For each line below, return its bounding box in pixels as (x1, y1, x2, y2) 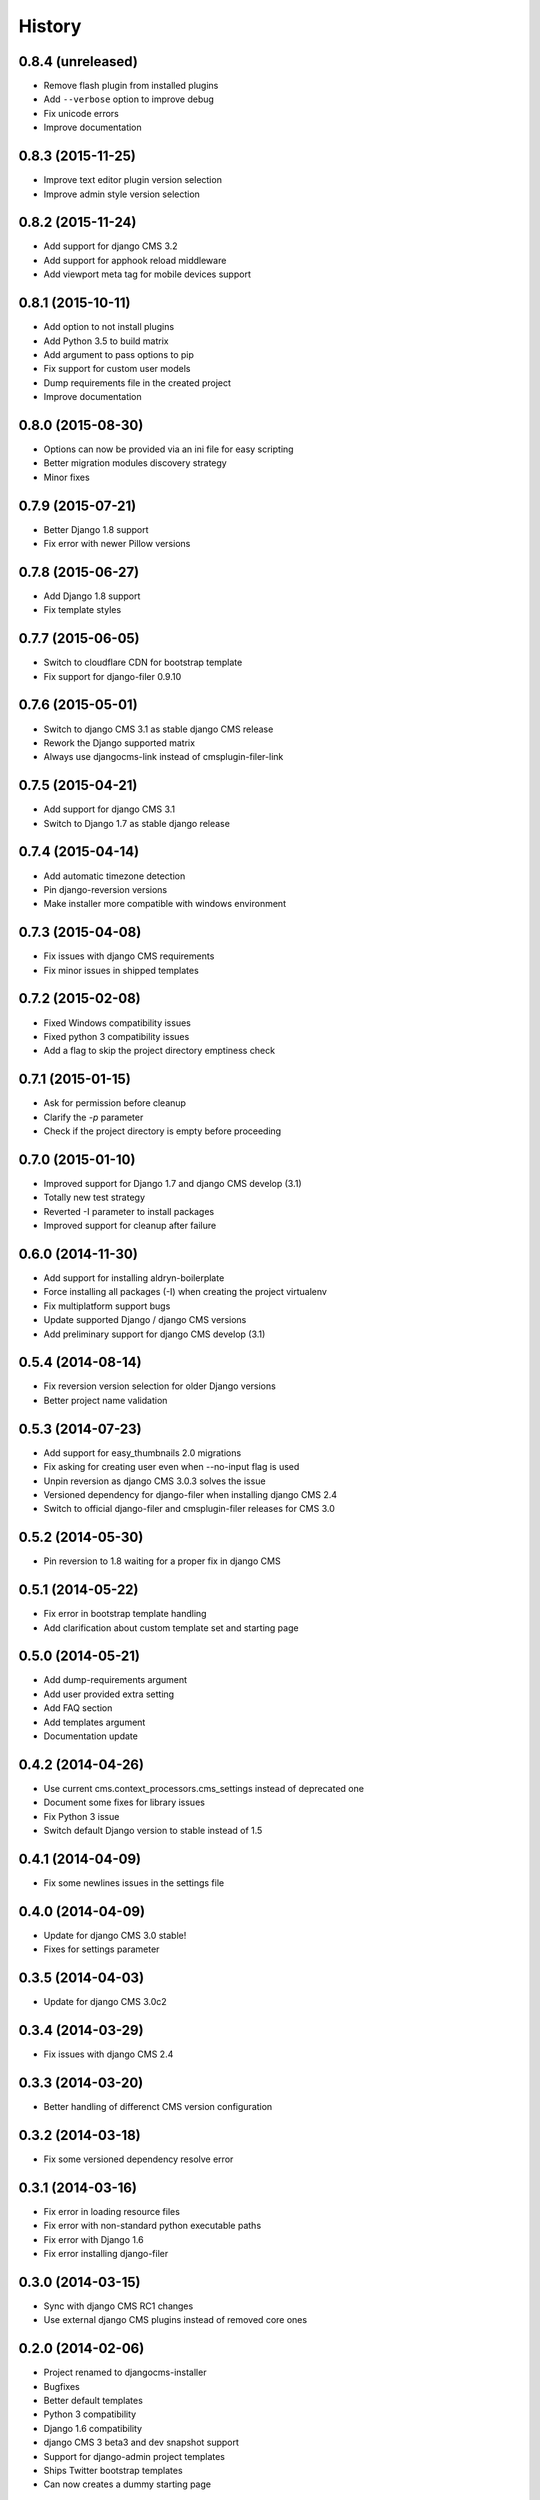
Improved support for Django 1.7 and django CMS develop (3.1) (43, 1177, 302, 1189)
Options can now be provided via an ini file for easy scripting (43, 443, 294, 455)
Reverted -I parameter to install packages (43, 1205, 215, 1217)
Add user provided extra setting (43, 1688, 175, 1700)
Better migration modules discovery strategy (43, 457, 227, 469)
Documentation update (43, 1730, 139, 1742)
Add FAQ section (43, 1702, 113, 1714)
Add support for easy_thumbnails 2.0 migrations (43, 1446, 242, 1459)
